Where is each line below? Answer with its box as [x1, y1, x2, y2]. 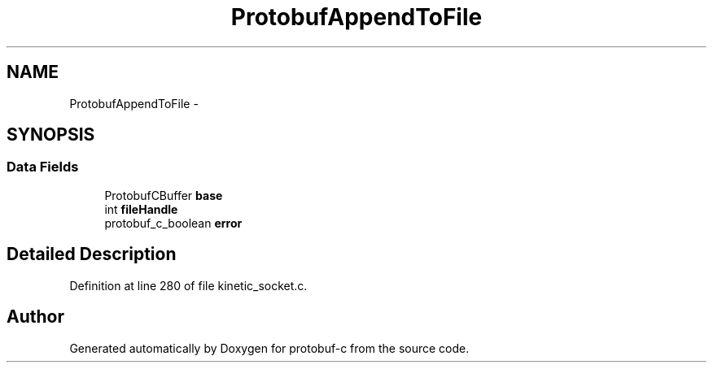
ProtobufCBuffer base [104, 188, 223, 202]
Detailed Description [7, 244, 177, 265]
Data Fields [7, 158, 79, 176]
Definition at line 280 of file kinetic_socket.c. [69, 278, 308, 293]
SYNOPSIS [7, 124, 95, 145]
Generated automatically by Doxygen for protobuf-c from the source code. [69, 341, 470, 355]
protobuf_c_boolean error [104, 215, 243, 230]
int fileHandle [104, 202, 178, 216]
